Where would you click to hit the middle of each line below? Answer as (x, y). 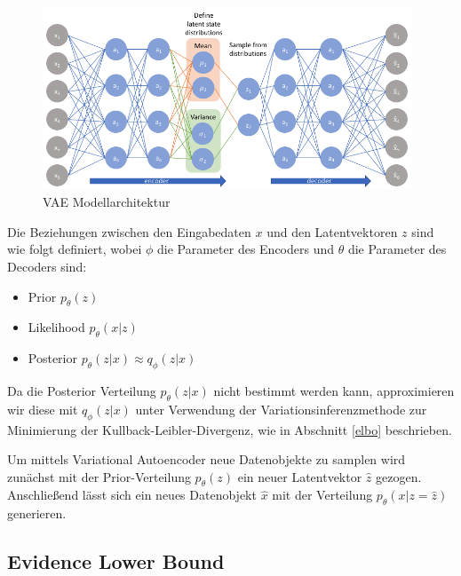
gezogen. (399, 476)
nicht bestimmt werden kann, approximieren (334, 390)
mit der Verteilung (322, 495)
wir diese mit (43, 409)
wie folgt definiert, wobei (75, 249)
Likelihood (56, 327)
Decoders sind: (47, 266)
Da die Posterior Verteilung (82, 390)
